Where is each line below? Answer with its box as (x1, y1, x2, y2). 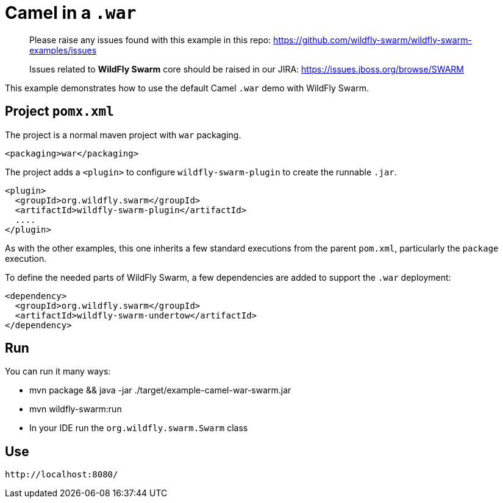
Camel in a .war (5, 2, 137, 23)
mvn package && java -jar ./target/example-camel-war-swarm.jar (29, 385, 291, 396)
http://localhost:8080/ (5, 470, 118, 480)
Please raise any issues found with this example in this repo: (29, 34, 271, 45)
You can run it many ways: (5, 366, 111, 377)
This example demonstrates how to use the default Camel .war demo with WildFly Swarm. (5, 82, 369, 93)
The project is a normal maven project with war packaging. (5, 129, 241, 140)
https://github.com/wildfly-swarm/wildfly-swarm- (273, 34, 472, 45)
